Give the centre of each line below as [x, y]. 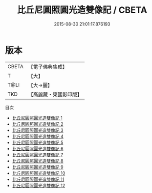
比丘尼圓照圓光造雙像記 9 [38, 167]
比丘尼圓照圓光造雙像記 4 [38, 136]
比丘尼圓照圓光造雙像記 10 [39, 173]
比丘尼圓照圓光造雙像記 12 [38, 185]
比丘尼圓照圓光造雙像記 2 [38, 124]
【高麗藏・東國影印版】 [55, 94]
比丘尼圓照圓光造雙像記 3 [38, 130]
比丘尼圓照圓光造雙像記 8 [38, 161]
